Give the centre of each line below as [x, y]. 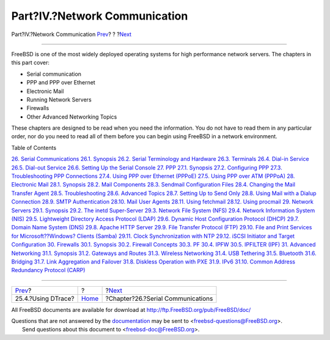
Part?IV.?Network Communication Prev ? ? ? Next [71, 34]
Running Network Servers [59, 99]
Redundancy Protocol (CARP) [48, 270]
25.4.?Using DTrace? [45, 298]
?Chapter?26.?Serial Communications [159, 298]
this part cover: [31, 63]
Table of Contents [34, 147]
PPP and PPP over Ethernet [61, 83]
